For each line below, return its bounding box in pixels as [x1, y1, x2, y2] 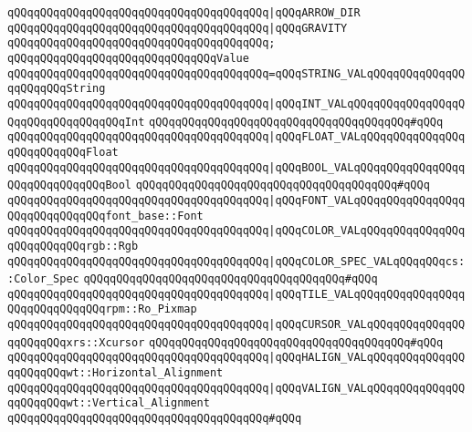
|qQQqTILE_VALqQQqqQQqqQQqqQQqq [268, 287, 466, 301]
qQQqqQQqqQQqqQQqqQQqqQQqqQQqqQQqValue [7, 51, 249, 65]
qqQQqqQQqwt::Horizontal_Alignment [7, 366, 224, 380]
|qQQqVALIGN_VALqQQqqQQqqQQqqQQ [268, 381, 466, 395]
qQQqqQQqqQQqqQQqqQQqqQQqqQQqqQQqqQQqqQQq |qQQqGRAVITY [7, 21, 348, 35]
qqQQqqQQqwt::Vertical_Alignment [7, 396, 210, 410]
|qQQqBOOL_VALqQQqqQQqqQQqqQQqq [268, 160, 466, 174]
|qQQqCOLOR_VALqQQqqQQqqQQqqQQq [268, 224, 466, 238]
